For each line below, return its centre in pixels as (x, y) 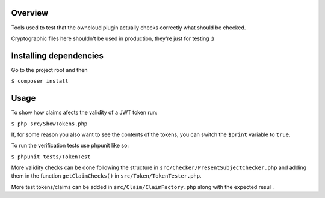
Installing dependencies (57, 55)
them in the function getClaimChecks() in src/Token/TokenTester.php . (106, 176)
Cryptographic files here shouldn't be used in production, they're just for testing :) (113, 38)
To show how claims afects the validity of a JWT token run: (84, 112)
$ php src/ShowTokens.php (49, 124)
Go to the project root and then (49, 70)
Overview (30, 13)
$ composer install (40, 81)
